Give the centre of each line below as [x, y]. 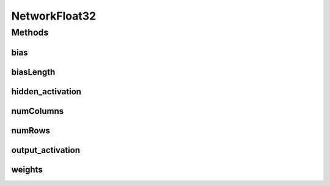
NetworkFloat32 [54, 16]
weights [27, 169]
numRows [31, 131]
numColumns [38, 111]
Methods [30, 32]
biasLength [33, 72]
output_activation [46, 150]
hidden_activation [46, 91]
